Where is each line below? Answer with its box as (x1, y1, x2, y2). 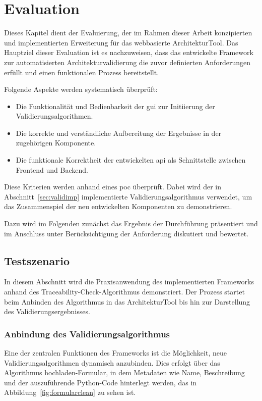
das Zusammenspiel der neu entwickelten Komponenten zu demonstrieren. (4, 201, 232, 212)
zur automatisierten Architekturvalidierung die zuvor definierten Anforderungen (4, 57, 250, 67)
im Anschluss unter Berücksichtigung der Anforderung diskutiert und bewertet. (4, 228, 249, 238)
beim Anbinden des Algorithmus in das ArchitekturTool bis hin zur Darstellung (4, 296, 250, 307)
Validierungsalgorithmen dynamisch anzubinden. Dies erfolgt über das (4, 357, 220, 368)
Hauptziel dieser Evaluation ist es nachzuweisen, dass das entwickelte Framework (4, 47, 253, 58)
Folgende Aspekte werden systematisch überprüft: (4, 84, 158, 94)
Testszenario (4, 253, 70, 268)
